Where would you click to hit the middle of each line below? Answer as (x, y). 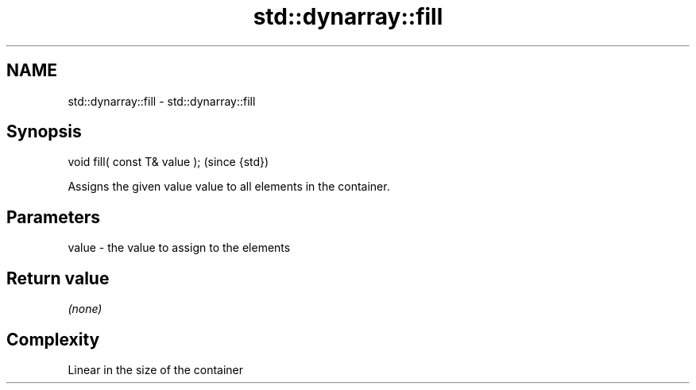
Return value (58, 278)
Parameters (53, 217)
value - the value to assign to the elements (179, 248)
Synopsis (44, 132)
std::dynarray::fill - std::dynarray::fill (162, 101)
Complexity (53, 339)
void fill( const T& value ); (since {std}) (168, 162)
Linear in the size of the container (156, 369)
